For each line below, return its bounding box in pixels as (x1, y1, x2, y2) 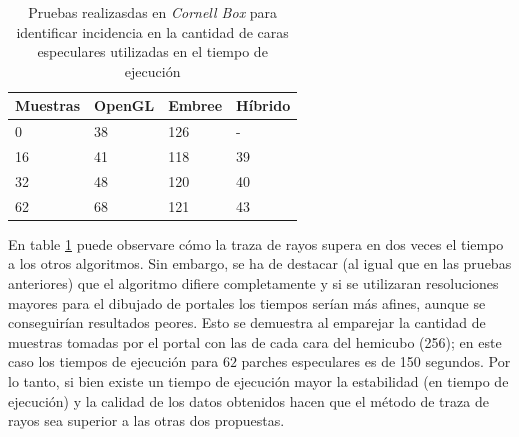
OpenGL (94, 95, 155, 116)
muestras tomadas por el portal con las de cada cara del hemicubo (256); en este (8, 331, 502, 352)
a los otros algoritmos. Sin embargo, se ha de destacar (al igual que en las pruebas (8, 253, 512, 274)
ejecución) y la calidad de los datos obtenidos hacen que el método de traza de (8, 390, 489, 411)
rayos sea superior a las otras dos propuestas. (8, 410, 285, 431)
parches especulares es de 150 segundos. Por (241, 351, 511, 372)
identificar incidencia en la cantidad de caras (16, 21, 289, 42)
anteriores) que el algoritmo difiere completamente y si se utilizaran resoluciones (8, 273, 499, 294)
